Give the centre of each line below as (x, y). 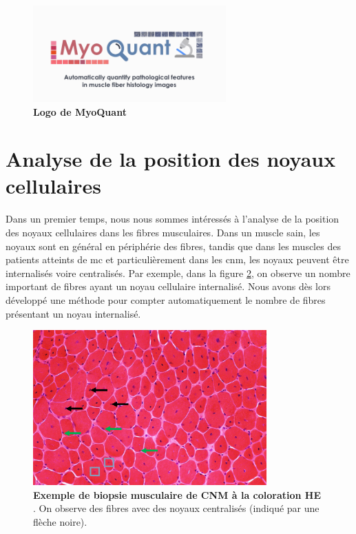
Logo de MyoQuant (80, 111)
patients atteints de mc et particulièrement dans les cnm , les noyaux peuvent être (177, 259)
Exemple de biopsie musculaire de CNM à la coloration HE (177, 494)
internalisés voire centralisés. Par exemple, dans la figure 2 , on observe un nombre (178, 273)
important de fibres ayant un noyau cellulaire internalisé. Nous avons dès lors (168, 286)
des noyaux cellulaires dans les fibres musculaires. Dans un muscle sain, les (163, 232)
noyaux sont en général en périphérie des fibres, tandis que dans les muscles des (173, 246)
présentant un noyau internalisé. (73, 313)
